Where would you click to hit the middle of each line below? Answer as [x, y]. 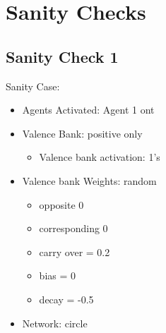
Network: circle [55, 323]
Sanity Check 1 [62, 56]
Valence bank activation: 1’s [100, 157]
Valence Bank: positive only [82, 133]
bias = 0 [58, 276]
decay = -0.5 [66, 299]
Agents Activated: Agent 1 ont [88, 110]
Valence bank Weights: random [89, 180]
